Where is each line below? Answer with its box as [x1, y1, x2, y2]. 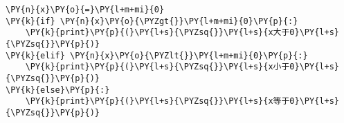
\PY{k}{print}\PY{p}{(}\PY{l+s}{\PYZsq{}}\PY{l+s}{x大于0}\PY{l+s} [25, 27, 339, 38]
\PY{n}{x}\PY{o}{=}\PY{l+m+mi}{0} [6, 5, 165, 14]
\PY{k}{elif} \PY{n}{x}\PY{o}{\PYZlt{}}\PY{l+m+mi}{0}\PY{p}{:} [6, 50, 308, 60]
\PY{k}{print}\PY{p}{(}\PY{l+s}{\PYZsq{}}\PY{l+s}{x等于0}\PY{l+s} [25, 96, 339, 107]
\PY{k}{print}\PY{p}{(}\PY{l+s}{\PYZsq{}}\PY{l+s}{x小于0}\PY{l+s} [25, 62, 339, 72]
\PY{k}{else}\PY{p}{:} [6, 85, 110, 95]
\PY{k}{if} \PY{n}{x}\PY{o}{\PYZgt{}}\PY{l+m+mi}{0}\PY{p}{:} [6, 16, 298, 26]
